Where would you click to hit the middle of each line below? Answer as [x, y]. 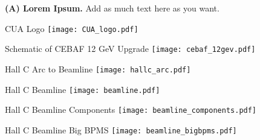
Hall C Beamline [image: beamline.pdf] [83, 89]
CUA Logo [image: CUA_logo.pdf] [72, 28]
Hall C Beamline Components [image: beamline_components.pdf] [131, 110]
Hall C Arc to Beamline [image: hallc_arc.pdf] [98, 68]
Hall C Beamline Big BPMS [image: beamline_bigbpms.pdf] [121, 129]
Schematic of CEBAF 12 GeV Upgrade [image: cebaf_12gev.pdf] [130, 49]
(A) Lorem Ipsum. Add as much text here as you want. [112, 8]
